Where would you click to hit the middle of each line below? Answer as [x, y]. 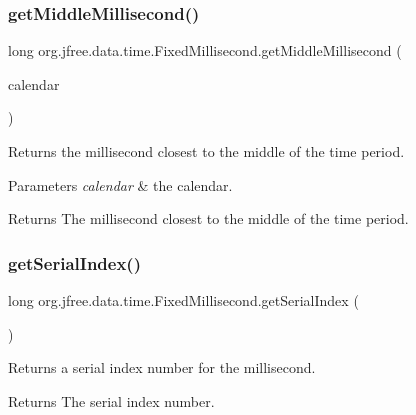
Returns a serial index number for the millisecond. [162, 367]
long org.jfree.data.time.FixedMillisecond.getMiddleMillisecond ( [205, 50]
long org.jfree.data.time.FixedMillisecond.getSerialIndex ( [183, 300]
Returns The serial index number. [111, 400]
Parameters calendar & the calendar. [120, 184]
